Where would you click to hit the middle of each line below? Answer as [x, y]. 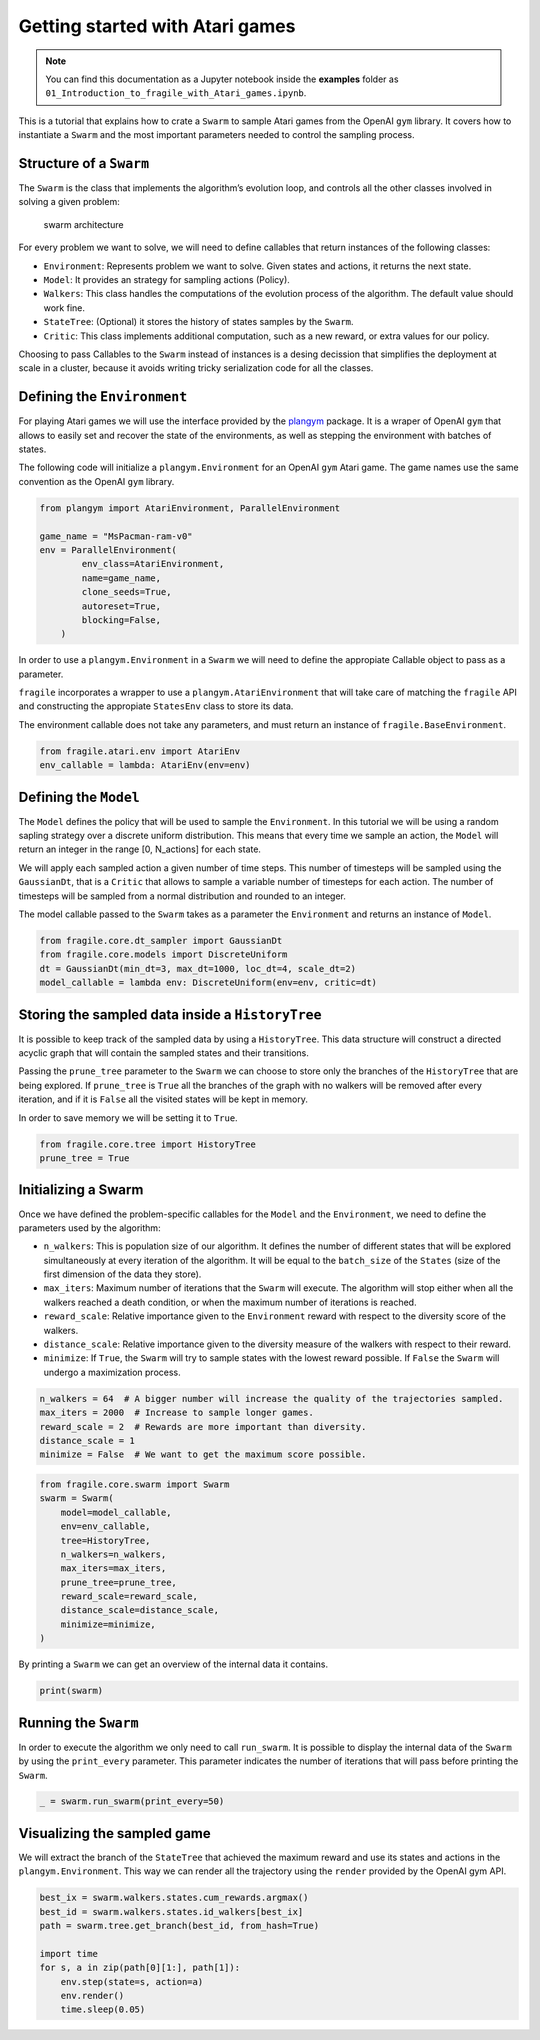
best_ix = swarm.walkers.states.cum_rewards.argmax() [174, 1898]
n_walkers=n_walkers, [113, 1554]
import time [69, 1953]
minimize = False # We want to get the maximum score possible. [203, 1454]
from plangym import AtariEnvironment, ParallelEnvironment [190, 508]
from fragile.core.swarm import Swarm [134, 1484]
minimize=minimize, [108, 1624]
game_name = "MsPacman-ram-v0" [116, 536]
